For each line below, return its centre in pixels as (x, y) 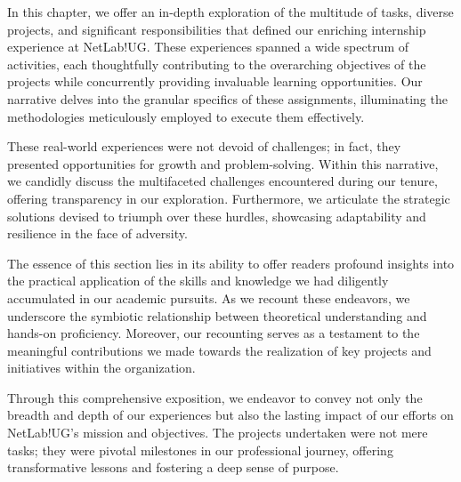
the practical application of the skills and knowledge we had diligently (198, 281)
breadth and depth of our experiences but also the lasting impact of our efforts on (230, 415)
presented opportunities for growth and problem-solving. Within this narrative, (223, 163)
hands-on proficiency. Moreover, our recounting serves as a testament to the (214, 333)
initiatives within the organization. (101, 368)
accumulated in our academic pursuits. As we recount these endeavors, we (209, 297)
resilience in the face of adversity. (97, 233)
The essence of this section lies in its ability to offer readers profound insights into (231, 263)
